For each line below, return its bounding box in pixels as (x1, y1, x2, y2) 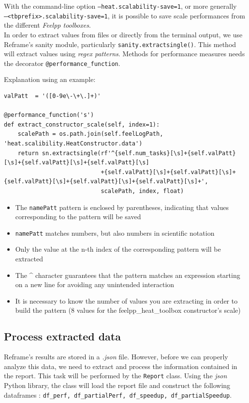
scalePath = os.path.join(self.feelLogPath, (17, 130, 163, 138)
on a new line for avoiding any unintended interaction (15, 279, 175, 290)
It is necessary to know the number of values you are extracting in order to (15, 295, 238, 306)
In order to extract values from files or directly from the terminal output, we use (4, 29, 243, 39)
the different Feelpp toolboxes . (4, 20, 91, 30)
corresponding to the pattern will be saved (15, 211, 141, 222)
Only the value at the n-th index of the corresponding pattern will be (15, 244, 221, 254)
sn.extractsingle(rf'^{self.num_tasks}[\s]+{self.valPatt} (42, 149, 236, 157)
